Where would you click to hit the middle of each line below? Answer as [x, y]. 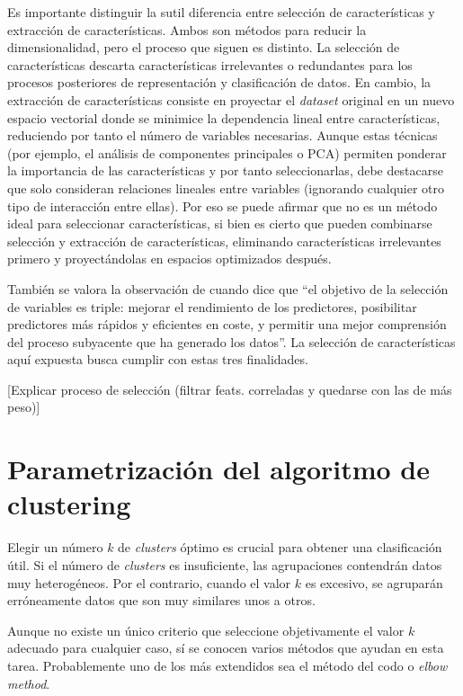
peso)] [24, 407]
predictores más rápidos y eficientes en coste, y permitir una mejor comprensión [227, 324]
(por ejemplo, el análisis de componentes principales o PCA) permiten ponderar [227, 152]
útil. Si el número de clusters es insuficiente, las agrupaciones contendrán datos [225, 564]
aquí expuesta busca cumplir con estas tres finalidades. [158, 359]
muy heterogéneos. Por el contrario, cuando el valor [149, 582]
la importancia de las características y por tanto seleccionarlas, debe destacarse [225, 170]
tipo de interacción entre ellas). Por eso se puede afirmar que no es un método [223, 205]
